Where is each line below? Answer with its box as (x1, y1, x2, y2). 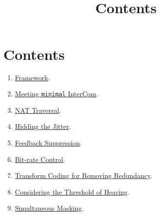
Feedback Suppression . (15, 137, 82, 147)
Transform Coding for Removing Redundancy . (15, 170, 152, 180)
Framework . (15, 72, 50, 82)
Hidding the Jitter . (15, 121, 71, 131)
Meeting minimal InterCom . (15, 89, 98, 99)
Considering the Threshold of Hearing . (15, 186, 129, 197)
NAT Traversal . (15, 105, 61, 115)
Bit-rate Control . (15, 154, 65, 164)
